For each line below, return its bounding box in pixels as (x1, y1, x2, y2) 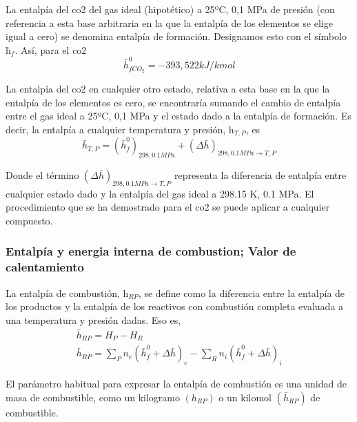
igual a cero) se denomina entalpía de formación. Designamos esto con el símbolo (6, 29, 347, 44)
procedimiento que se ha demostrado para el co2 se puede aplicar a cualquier (6, 200, 330, 214)
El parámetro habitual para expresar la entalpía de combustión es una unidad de (6, 376, 347, 391)
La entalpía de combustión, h (6, 285, 129, 300)
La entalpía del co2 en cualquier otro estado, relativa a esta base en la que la (6, 81, 330, 95)
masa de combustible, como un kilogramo (6, 390, 180, 404)
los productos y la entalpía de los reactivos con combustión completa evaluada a (6, 299, 344, 314)
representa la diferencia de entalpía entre (174, 167, 347, 182)
